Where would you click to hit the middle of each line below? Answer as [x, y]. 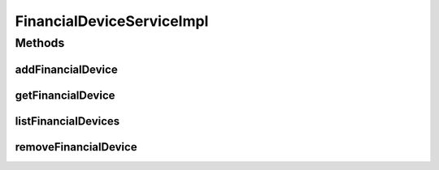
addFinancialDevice [66, 69]
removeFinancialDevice [76, 147]
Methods [40, 43]
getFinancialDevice [65, 95]
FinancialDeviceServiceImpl [112, 21]
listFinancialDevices [67, 121]
